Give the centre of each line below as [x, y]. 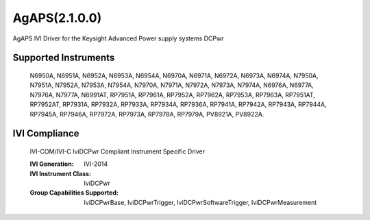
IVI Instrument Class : [61, 173]
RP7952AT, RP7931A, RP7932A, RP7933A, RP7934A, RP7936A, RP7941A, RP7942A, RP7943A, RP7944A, [178, 105]
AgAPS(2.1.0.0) [57, 18]
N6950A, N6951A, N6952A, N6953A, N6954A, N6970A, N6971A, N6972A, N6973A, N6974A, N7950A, [174, 75]
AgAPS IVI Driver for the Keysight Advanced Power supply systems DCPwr [118, 38]
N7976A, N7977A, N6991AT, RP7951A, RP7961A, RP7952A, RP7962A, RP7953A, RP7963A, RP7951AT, [172, 95]
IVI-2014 [96, 164]
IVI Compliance [46, 134]
